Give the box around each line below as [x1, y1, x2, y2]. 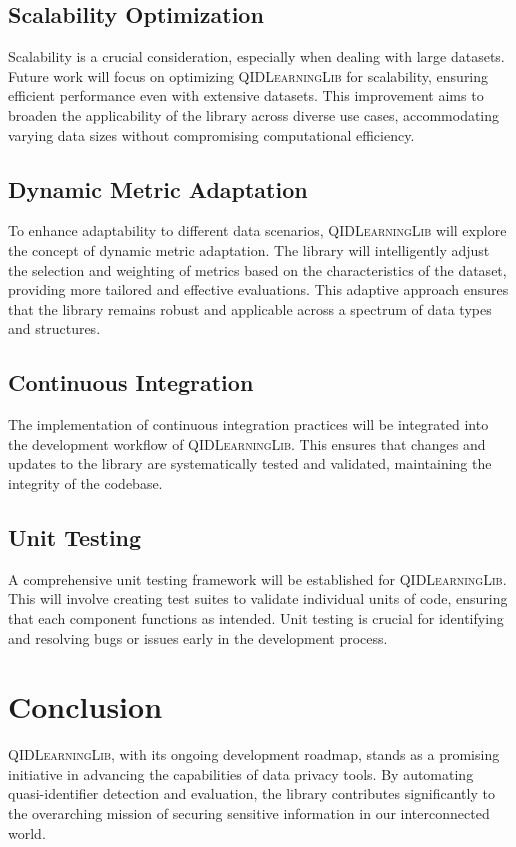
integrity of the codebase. [8, 472, 163, 493]
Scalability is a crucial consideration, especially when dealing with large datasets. [8, 46, 505, 67]
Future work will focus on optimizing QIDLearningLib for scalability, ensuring [8, 65, 489, 86]
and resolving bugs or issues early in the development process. [8, 627, 388, 648]
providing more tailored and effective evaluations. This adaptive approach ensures [8, 279, 509, 300]
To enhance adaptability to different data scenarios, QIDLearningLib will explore [8, 220, 507, 241]
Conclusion [8, 686, 163, 727]
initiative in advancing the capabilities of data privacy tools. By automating [8, 763, 474, 784]
